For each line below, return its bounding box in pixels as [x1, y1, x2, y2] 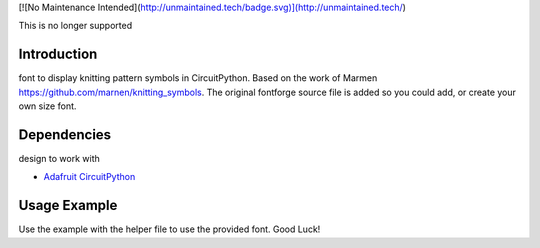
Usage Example [18, 197, 118, 214]
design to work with [18, 152, 100, 164]
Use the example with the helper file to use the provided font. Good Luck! [18, 223, 321, 235]
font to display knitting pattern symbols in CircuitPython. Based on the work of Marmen [18, 72, 378, 84]
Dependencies [18, 126, 112, 143]
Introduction [18, 46, 98, 63]
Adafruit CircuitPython [43, 171, 136, 183]
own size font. [18, 100, 77, 112]
